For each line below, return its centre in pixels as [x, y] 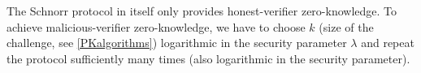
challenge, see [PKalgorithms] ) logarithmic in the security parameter [177, 43]
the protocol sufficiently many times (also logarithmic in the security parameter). [208, 58]
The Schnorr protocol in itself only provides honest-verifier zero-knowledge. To [202, 11]
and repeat [388, 43]
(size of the [346, 26]
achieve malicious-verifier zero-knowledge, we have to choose [156, 26]
